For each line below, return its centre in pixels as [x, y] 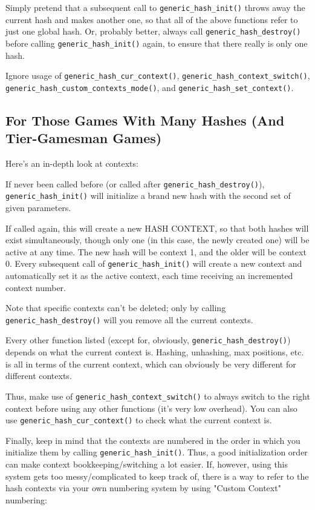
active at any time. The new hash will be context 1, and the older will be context [156, 251]
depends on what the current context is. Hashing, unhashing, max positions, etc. [155, 352]
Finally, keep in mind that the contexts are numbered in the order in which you [153, 440]
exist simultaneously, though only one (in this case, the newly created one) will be [157, 240]
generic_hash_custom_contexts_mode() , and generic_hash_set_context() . [150, 87]
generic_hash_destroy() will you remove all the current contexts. [129, 319]
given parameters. [38, 207]
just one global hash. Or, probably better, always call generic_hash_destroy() [153, 31]
